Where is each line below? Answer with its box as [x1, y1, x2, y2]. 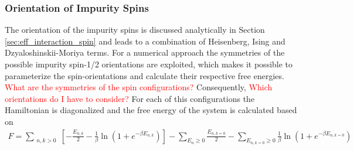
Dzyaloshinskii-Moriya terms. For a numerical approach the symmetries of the [5, 46, 285, 59]
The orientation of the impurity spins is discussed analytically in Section [5, 23, 265, 36]
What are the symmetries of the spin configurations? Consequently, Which [5, 81, 273, 93]
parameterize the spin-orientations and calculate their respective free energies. [5, 69, 284, 81]
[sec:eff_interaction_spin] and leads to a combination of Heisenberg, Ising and [5, 35, 285, 47]
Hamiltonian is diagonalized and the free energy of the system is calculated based [5, 104, 297, 116]
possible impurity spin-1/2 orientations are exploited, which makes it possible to [5, 58, 293, 70]
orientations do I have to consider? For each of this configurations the [5, 92, 255, 104]
